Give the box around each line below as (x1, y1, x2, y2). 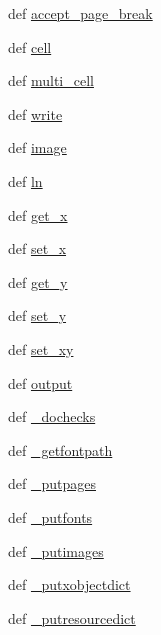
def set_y (8, 305, 67, 326)
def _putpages (8, 473, 96, 494)
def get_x (8, 204, 68, 225)
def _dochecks (8, 406, 96, 427)
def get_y (8, 271, 68, 292)
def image (8, 137, 67, 158)
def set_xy (8, 338, 74, 359)
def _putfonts (8, 506, 93, 527)
